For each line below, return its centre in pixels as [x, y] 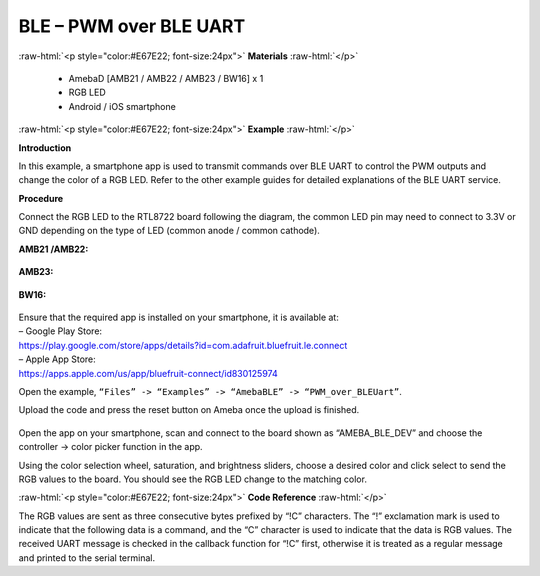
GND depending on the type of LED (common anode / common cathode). [169, 231]
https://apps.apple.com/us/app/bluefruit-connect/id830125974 [148, 373]
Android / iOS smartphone [122, 106]
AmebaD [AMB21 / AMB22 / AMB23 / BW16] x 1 [166, 78]
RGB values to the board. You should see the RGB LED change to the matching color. [192, 479]
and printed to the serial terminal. [86, 557]
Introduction [45, 147]
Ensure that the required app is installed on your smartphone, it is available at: [178, 317]
